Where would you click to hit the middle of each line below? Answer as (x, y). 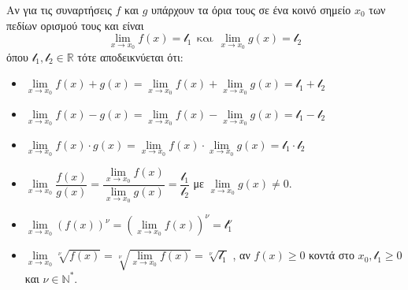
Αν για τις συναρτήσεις (59, 9)
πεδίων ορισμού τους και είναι (75, 25)
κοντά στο (332, 255)
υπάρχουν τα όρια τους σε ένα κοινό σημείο (251, 9)
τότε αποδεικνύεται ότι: (130, 56)
